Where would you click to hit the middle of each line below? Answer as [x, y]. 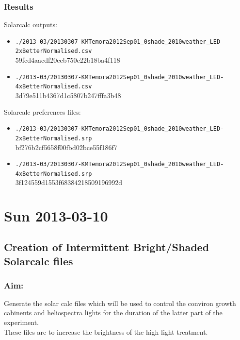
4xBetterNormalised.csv [54, 87]
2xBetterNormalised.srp [54, 138]
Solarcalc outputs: [31, 25]
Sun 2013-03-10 [56, 216]
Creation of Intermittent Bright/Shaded [107, 246]
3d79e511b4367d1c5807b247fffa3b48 [68, 95]
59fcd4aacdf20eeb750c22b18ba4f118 [68, 60]
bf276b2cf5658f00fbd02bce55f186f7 [66, 147]
